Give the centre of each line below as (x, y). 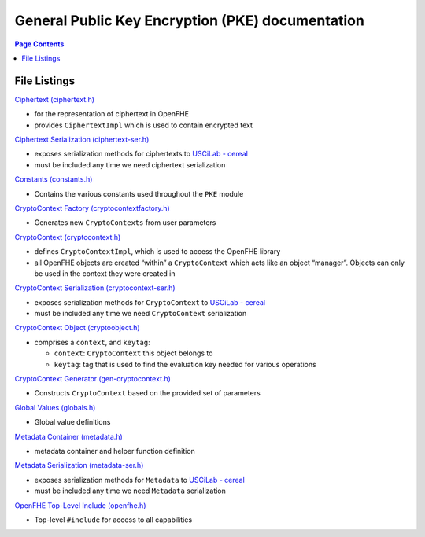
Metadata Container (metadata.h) (69, 436)
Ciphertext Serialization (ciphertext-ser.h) (82, 140)
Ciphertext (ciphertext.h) (54, 99)
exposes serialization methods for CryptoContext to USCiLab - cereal (150, 302)
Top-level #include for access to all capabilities (113, 520)
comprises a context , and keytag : (92, 342)
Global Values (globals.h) (55, 407)
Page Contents (39, 44)
